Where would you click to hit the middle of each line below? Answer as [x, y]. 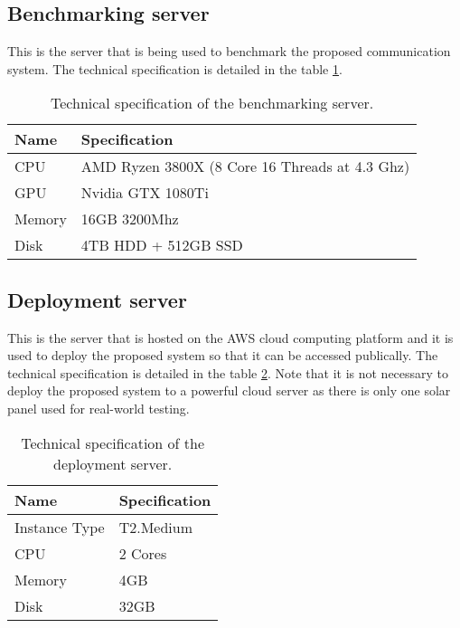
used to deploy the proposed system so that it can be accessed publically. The [223, 355]
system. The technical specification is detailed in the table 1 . [175, 68]
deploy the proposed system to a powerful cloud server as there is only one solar [229, 390]
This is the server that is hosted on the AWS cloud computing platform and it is [230, 337]
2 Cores [143, 553]
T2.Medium [155, 527]
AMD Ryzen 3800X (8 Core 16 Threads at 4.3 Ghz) [245, 167]
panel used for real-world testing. [99, 408]
